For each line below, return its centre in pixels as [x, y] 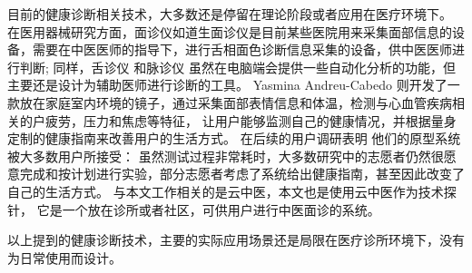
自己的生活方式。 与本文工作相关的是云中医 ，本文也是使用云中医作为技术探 [232, 191]
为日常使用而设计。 [64, 257]
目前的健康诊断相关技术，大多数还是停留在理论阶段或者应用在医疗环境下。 [230, 14]
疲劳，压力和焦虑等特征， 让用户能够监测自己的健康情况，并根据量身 [251, 120]
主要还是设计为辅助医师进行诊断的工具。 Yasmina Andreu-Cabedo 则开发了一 [234, 85]
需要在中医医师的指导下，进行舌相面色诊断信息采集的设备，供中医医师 [242, 49]
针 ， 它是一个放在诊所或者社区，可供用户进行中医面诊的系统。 [194, 209]
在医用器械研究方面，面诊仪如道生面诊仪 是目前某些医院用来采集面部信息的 [230, 31]
